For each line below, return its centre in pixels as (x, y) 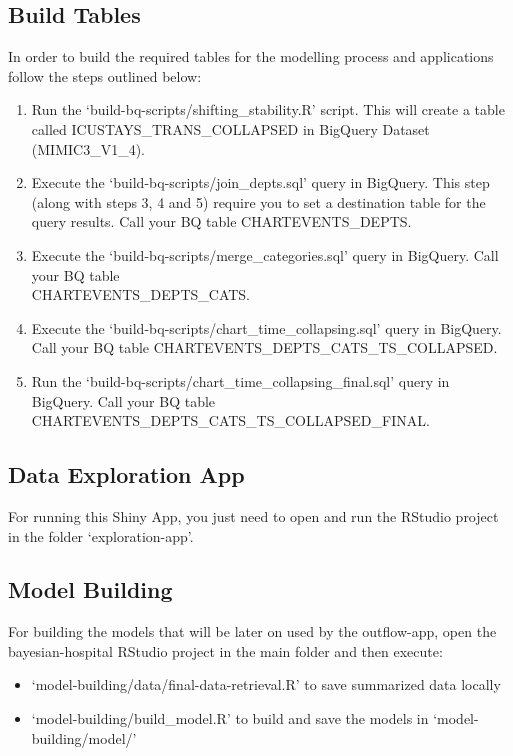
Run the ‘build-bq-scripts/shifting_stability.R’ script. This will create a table (268, 109)
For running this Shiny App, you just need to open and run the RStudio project (253, 515)
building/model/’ (84, 737)
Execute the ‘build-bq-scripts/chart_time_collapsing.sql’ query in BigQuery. (266, 327)
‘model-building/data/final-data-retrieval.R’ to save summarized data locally (266, 684)
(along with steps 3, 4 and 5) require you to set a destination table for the (258, 201)
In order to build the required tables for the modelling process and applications (251, 56)
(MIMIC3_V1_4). (88, 148)
